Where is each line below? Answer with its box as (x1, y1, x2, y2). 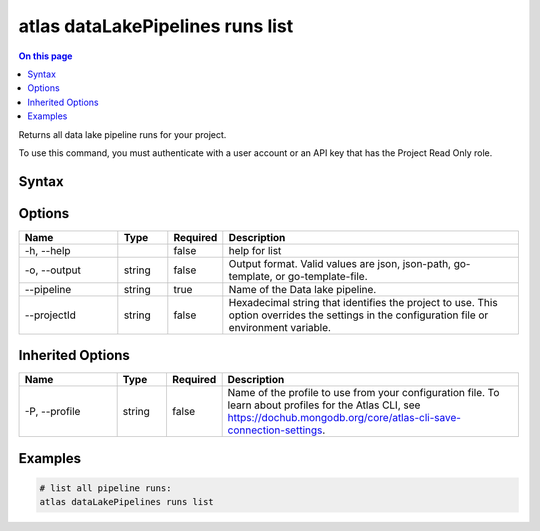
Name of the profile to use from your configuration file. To (227, 386, 500, 400)
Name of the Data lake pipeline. (228, 282, 377, 296)
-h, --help (24, 243, 71, 257)
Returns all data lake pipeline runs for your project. (18, 128, 227, 140)
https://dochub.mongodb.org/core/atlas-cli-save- (227, 411, 462, 425)
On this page (18, 50, 73, 62)
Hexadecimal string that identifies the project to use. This (228, 295, 499, 309)
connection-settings (227, 423, 323, 437)
